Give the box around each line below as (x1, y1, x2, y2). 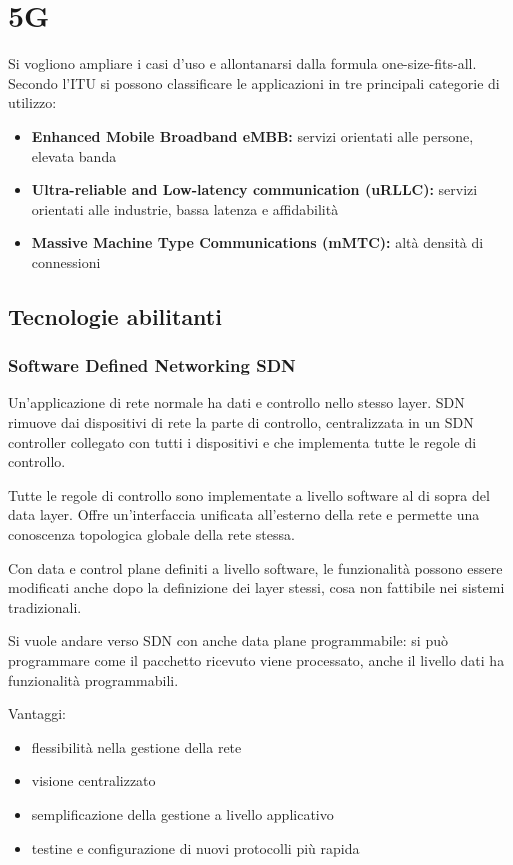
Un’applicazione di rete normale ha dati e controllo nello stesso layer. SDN (8, 392, 465, 413)
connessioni (31, 251, 101, 272)
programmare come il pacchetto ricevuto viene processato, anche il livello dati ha (8, 650, 505, 670)
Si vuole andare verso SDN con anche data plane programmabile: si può (8, 630, 448, 651)
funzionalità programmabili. (8, 669, 179, 690)
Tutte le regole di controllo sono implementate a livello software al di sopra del (8, 484, 490, 505)
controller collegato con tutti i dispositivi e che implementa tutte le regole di (8, 431, 477, 452)
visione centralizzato (31, 770, 156, 791)
